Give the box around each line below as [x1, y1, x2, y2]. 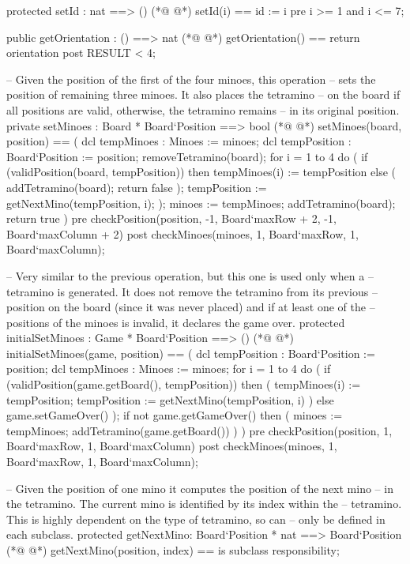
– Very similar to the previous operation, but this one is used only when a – [6, 267, 374, 284]
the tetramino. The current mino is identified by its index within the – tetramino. [6, 495, 402, 512]
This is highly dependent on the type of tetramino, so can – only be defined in [6, 510, 386, 527]
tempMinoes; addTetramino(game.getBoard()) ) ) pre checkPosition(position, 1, [6, 422, 393, 438]
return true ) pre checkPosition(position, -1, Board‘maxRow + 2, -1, [6, 210, 337, 227]
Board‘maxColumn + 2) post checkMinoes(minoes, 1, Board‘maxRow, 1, [6, 225, 359, 242]
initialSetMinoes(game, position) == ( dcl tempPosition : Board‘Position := [6, 344, 375, 361]
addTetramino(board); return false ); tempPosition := [6, 179, 267, 195]
